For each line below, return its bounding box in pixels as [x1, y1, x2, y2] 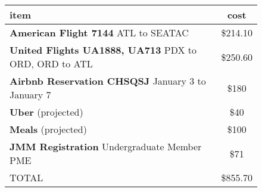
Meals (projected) [10, 122, 87, 136]
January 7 [10, 88, 51, 101]
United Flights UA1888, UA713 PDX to [10, 43, 196, 57]
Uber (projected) [10, 105, 83, 119]
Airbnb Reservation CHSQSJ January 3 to [10, 74, 206, 88]
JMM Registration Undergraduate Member [10, 140, 202, 153]
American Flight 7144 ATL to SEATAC [10, 26, 189, 39]
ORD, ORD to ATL [10, 57, 93, 70]
